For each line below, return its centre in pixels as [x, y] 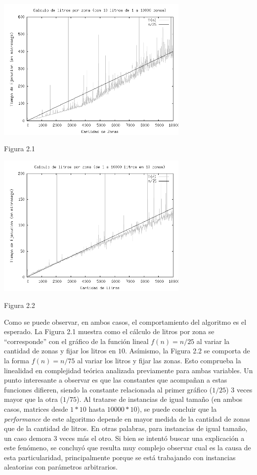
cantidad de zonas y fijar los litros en [60, 351]
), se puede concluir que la [177, 409]
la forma [17, 360]
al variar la [213, 341]
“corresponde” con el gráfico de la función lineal [76, 341]
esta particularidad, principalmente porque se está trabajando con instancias [120, 457]
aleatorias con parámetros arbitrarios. [61, 467]
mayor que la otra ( [34, 399]
